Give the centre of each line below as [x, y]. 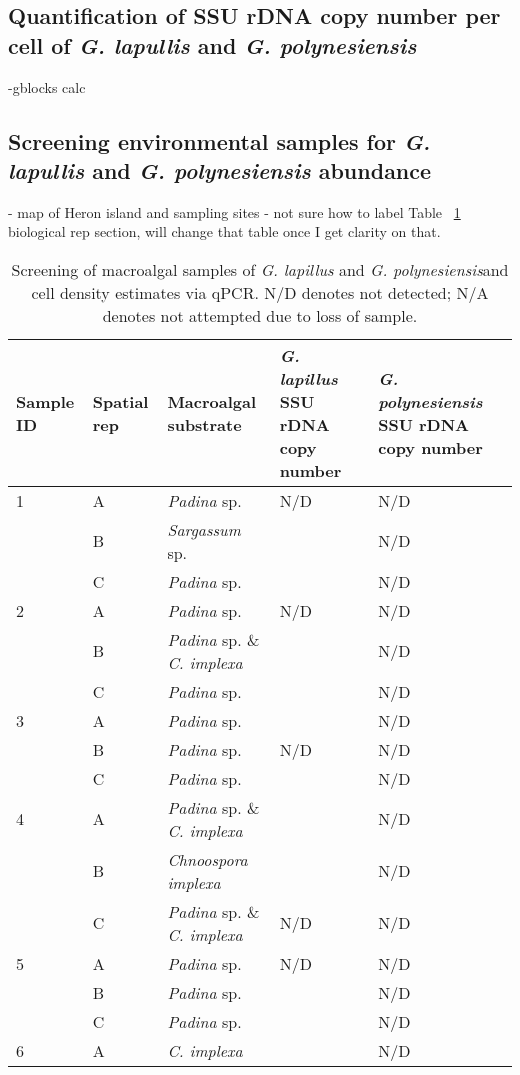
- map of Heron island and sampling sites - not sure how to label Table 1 [234, 211]
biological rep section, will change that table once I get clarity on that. [224, 231]
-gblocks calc [47, 86]
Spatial [120, 401]
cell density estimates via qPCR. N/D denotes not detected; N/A [260, 292]
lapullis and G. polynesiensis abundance [220, 169]
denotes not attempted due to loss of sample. [260, 315]
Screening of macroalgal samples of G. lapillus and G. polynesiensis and [260, 269]
